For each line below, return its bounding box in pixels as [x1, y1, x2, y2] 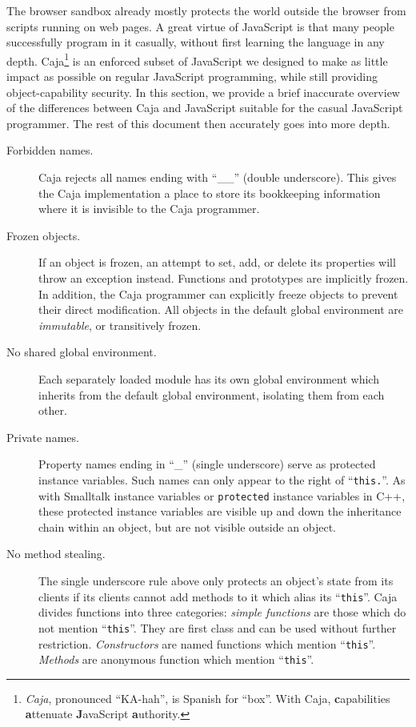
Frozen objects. [6, 227, 81, 243]
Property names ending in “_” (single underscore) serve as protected [38, 456, 376, 472]
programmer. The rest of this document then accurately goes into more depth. [6, 114, 390, 131]
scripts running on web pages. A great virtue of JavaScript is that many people [6, 18, 394, 34]
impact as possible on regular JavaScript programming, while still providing [6, 68, 378, 85]
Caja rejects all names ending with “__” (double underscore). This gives [38, 169, 397, 185]
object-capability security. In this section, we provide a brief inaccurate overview [6, 83, 400, 100]
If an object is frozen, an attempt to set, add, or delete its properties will [38, 254, 396, 271]
